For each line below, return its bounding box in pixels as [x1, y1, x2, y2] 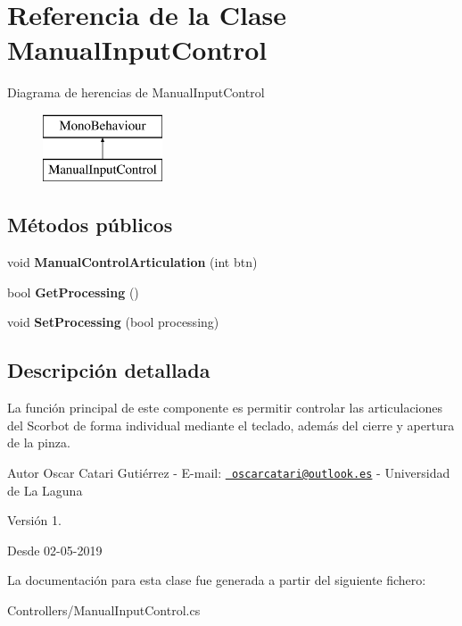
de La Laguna [7, 480, 83, 499]
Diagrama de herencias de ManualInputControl [7, 83, 265, 102]
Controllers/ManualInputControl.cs [7, 601, 201, 620]
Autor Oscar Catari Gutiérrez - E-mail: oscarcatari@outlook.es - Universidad [7, 463, 450, 482]
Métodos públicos [7, 211, 173, 238]
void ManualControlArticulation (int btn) [7, 253, 258, 271]
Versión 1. [7, 511, 62, 530]
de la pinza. [7, 433, 70, 452]
